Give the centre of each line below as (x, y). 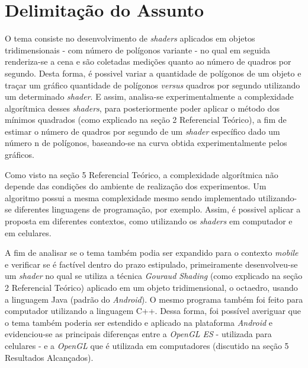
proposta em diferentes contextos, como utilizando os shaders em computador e (149, 221)
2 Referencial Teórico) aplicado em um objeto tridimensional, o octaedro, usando (151, 287)
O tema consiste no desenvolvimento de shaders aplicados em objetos (130, 38)
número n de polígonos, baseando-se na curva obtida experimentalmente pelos (146, 143)
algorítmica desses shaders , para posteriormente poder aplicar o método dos (142, 108)
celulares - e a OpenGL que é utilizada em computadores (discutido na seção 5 (147, 345)
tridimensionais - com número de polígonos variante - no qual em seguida (138, 50)
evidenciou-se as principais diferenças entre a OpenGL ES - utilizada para (138, 334)
